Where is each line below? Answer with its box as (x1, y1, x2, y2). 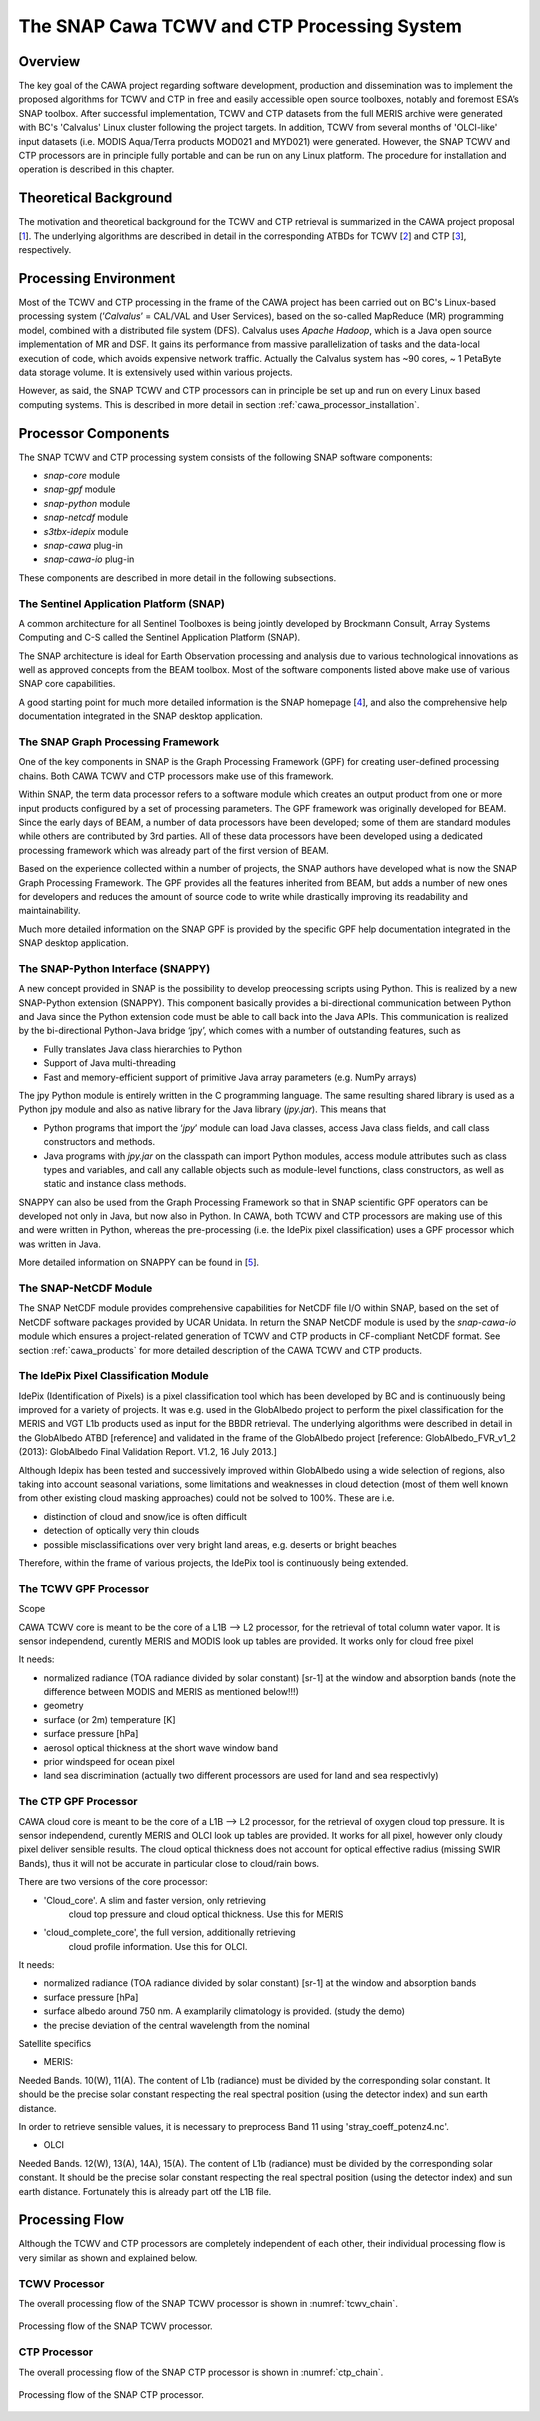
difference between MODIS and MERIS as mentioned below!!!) (43, 1686, 299, 1698)
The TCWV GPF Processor (18, 1581, 150, 1595)
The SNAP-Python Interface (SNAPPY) (18, 961, 211, 975)
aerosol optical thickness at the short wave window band (43, 1741, 279, 1754)
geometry (43, 1700, 84, 1712)
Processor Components (18, 425, 170, 442)
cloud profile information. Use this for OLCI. (68, 1940, 248, 1952)
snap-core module (43, 470, 120, 482)
